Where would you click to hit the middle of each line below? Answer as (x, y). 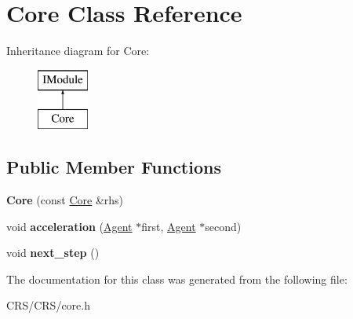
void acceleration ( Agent (69, 226)
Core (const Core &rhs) (65, 200)
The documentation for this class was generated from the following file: (177, 279)
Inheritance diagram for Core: (78, 51)
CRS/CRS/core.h (48, 305)
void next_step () (53, 253)
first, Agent (169, 226)
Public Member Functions (114, 167)
